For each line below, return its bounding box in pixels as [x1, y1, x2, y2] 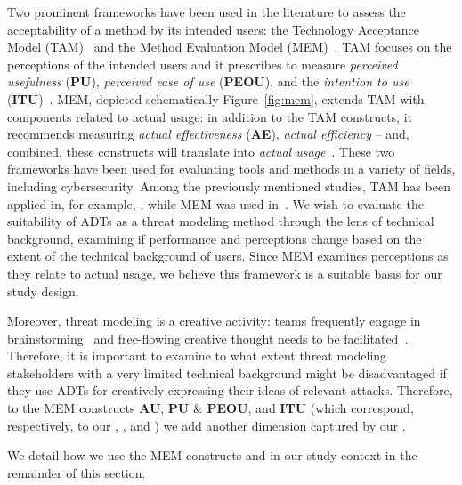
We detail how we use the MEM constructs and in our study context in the [7, 446, 417, 465]
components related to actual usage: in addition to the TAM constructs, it [7, 107, 412, 125]
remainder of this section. [7, 463, 146, 481]
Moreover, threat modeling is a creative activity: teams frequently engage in [7, 311, 421, 330]
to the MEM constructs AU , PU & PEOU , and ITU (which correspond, [7, 399, 414, 417]
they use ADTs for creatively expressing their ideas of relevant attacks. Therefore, [7, 381, 453, 400]
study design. [7, 281, 79, 300]
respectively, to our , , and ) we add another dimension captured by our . [7, 416, 406, 434]
